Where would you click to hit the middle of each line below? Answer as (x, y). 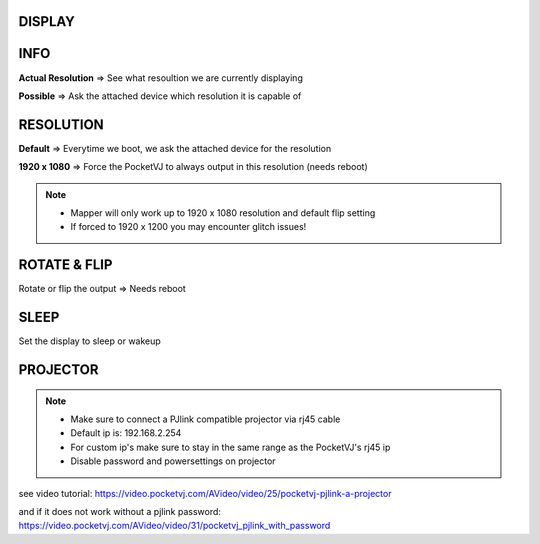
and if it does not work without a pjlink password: (120, 511)
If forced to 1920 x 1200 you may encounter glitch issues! (188, 227)
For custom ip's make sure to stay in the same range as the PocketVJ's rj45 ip (230, 447)
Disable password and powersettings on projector (173, 461)
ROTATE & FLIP (65, 265)
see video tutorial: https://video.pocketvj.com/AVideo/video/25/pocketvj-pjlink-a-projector (205, 493)
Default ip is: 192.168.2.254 (126, 433)
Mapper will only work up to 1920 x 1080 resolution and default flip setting (223, 213)
